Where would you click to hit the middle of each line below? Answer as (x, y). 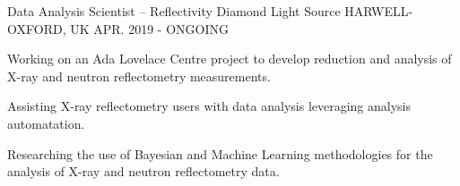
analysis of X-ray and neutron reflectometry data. (143, 171)
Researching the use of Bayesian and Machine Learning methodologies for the (220, 153)
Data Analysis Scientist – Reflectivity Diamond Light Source (174, 11)
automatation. (46, 123)
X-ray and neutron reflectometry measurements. (139, 76)
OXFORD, (37, 28)
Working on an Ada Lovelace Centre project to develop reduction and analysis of (230, 59)
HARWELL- (379, 11)
